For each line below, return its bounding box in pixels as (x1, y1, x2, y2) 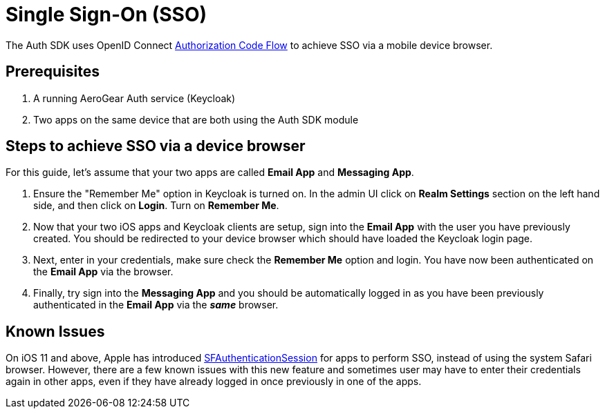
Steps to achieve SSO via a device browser (6, 137, 306, 155)
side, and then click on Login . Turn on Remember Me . (33, 199, 279, 212)
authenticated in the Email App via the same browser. (33, 299, 279, 311)
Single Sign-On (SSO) (6, 3, 207, 26)
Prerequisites (6, 63, 100, 81)
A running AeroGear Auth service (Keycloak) (33, 92, 236, 104)
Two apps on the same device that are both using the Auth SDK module (33, 113, 359, 126)
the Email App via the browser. (33, 266, 174, 278)
